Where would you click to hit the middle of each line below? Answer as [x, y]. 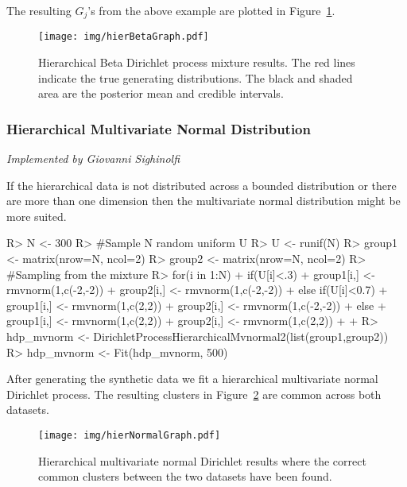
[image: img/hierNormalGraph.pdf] [130, 436]
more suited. [37, 216]
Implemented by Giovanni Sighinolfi [93, 158]
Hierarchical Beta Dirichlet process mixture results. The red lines [197, 62]
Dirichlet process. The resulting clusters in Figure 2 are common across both [194, 394]
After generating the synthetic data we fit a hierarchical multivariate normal [192, 379]
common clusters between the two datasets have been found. [185, 476]
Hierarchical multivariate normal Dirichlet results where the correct [202, 460]
